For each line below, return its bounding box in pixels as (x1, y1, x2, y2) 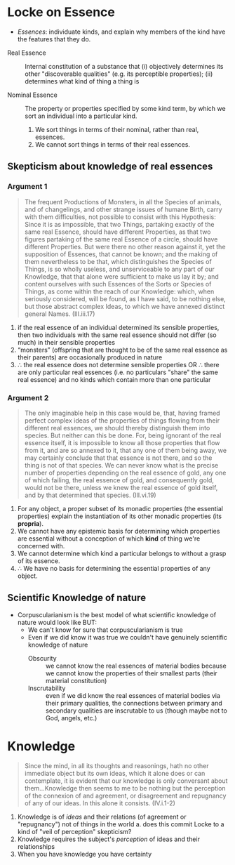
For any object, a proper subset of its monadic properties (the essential (17, 504, 223, 513)
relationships (17, 842, 55, 850)
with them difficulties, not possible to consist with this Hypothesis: (24, 212, 216, 221)
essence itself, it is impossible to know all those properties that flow (24, 438, 220, 447)
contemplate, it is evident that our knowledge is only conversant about (24, 777, 228, 785)
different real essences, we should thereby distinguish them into (24, 423, 210, 432)
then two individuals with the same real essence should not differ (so (17, 331, 217, 339)
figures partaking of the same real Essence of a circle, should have (24, 235, 218, 243)
